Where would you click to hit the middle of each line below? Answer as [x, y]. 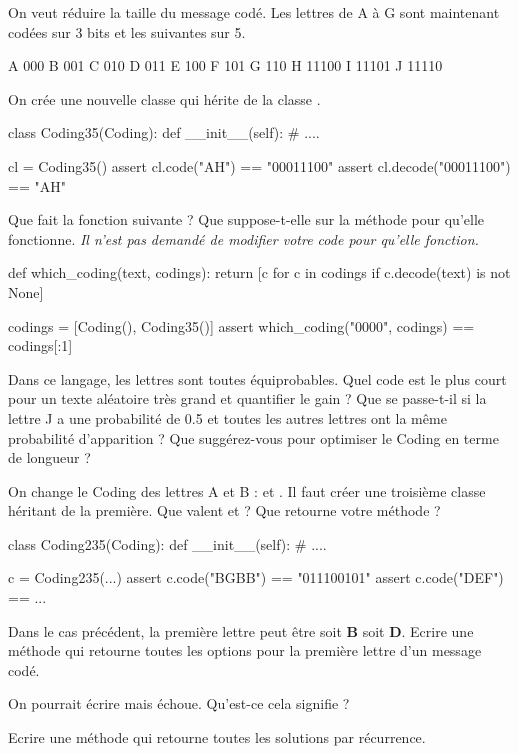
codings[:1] [40, 345]
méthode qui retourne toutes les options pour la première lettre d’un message [245, 650]
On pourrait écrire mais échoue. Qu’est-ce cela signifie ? [179, 703]
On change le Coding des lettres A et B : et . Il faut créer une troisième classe [247, 490]
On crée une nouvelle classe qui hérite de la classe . [164, 98]
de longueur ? [49, 457]
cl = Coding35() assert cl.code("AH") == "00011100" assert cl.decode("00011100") [259, 165]
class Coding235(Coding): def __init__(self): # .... [167, 543]
